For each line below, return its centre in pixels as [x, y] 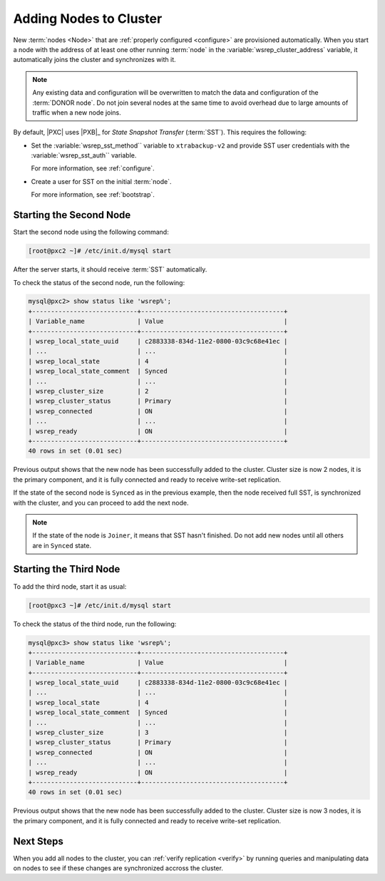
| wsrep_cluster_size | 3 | [158, 733]
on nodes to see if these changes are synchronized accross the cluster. [118, 868]
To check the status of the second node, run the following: [99, 282]
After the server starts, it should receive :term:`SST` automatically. [110, 269]
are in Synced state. [62, 545]
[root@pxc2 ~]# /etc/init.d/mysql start [99, 251]
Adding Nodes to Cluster [88, 19]
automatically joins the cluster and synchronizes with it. [94, 60]
